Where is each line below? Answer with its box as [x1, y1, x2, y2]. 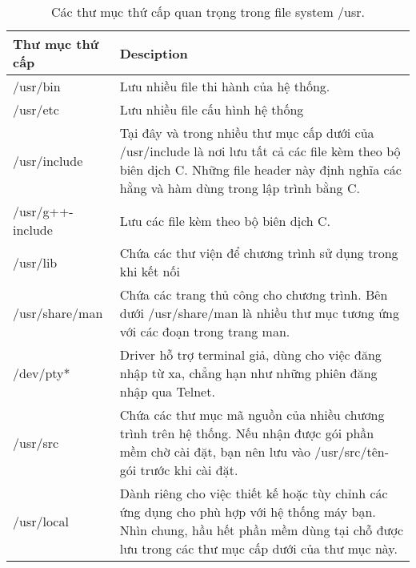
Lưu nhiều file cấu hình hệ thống [119, 100, 304, 119]
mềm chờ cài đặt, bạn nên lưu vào [119, 442, 310, 461]
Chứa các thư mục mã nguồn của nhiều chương [119, 405, 385, 424]
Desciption [119, 43, 188, 62]
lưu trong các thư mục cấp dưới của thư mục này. [119, 539, 398, 558]
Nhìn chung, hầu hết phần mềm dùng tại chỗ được [119, 521, 404, 539]
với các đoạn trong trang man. [119, 322, 290, 340]
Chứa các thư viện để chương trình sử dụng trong [119, 244, 398, 262]
